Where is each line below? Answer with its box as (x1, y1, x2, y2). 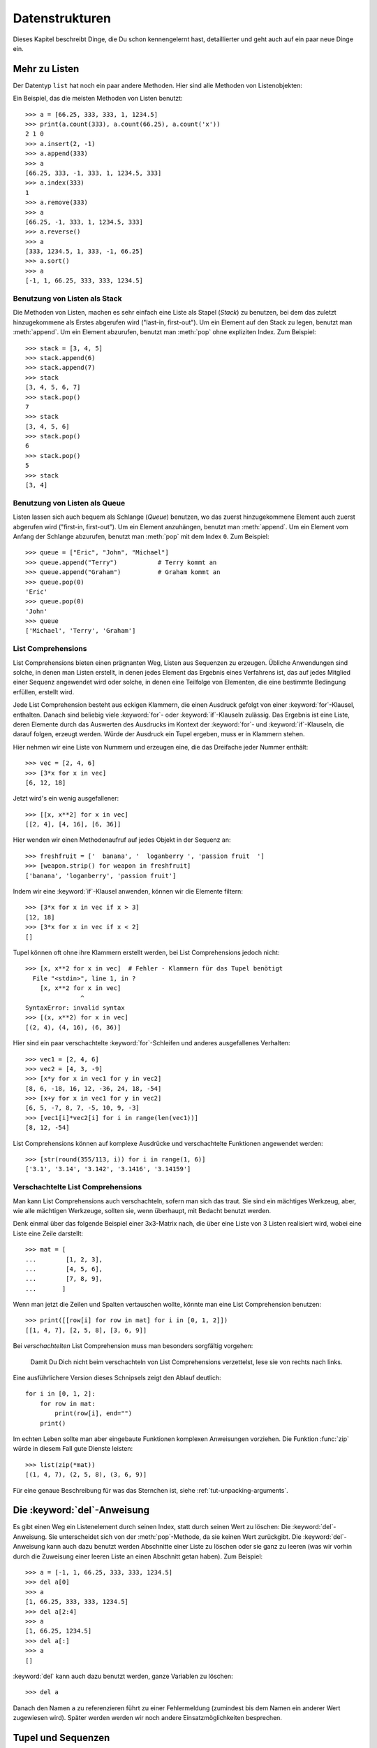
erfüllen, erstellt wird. (13, 687, 75, 696)
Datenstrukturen (13, 10, 112, 26)
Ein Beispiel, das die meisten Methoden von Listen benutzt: (13, 94, 183, 103)
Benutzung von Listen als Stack (13, 294, 122, 303)
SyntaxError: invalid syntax (25, 1003, 125, 1012)
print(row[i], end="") (54, 1410, 133, 1417)
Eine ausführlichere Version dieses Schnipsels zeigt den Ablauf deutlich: (13, 1374, 221, 1382)
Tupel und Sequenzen (13, 1731, 110, 1744)
